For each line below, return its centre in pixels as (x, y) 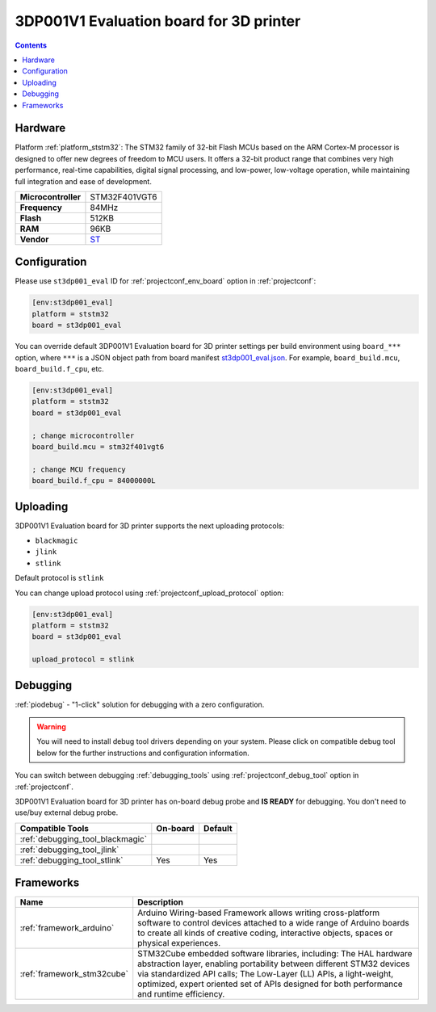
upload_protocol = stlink (83, 659)
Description (160, 902)
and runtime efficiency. (181, 994)
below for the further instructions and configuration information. (143, 753)
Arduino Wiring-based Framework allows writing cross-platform (259, 913)
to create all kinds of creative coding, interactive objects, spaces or (265, 933)
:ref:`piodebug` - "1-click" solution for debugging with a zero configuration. (140, 704)
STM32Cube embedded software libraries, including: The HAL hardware (275, 954)
